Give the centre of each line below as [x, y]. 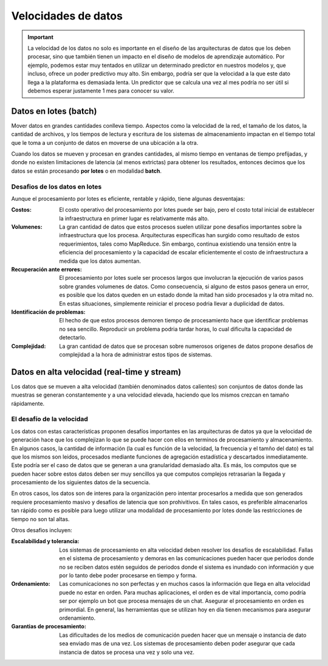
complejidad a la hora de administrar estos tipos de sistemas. [136, 354]
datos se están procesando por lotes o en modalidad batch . [87, 171]
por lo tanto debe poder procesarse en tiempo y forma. [128, 575]
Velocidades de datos [67, 16]
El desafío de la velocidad [50, 419]
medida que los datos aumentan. [100, 261]
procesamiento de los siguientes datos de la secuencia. [81, 482]
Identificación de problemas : [49, 312]
